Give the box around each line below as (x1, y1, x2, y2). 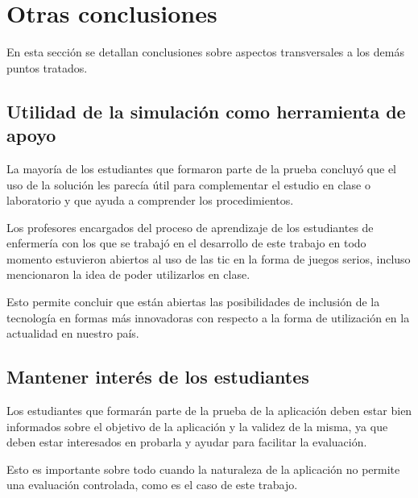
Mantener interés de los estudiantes (6, 364, 309, 389)
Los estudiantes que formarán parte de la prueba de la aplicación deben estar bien (6, 402, 412, 419)
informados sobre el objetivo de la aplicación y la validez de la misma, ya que (6, 417, 388, 434)
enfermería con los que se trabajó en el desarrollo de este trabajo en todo (6, 234, 366, 251)
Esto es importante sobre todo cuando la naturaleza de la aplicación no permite (6, 460, 400, 477)
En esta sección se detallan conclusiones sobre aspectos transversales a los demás (6, 44, 404, 60)
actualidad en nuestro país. (6, 325, 139, 342)
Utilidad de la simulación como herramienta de (6, 98, 406, 123)
